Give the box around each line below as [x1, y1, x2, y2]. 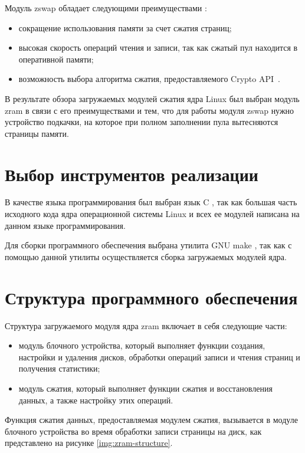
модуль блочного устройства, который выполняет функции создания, [18, 339, 265, 352]
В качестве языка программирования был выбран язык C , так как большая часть [5, 196, 297, 208]
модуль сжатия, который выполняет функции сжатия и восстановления [18, 382, 273, 394]
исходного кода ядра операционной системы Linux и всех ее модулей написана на [5, 208, 300, 220]
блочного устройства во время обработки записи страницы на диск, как [5, 425, 262, 437]
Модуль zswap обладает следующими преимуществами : [5, 2, 207, 14]
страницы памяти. [5, 127, 69, 139]
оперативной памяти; [18, 52, 94, 65]
